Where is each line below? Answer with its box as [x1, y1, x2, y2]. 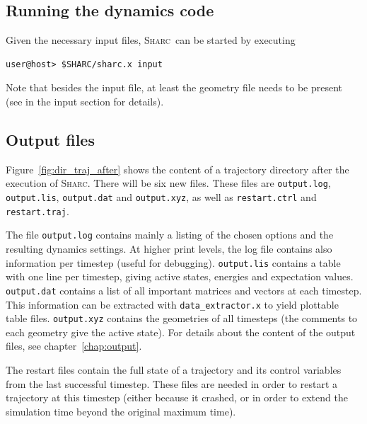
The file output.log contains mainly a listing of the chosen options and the [6, 227, 334, 242]
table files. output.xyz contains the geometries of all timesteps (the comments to [6, 311, 358, 326]
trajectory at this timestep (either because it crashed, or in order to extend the [6, 390, 348, 405]
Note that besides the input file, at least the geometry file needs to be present [6, 80, 343, 95]
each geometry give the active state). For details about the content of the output [6, 324, 356, 339]
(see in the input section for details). [6, 93, 164, 108]
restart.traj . [6, 203, 69, 218]
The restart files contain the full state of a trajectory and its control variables [6, 362, 342, 377]
